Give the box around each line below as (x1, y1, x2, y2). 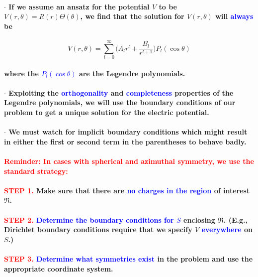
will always (215, 11, 254, 21)
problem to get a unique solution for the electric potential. (4, 107, 209, 118)
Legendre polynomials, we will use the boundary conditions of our (4, 97, 236, 108)
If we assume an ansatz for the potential (8, 1, 150, 11)
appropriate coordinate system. (4, 263, 113, 274)
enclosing (183, 214, 215, 225)
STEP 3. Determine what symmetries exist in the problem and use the (4, 253, 253, 264)
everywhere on (201, 224, 253, 235)
